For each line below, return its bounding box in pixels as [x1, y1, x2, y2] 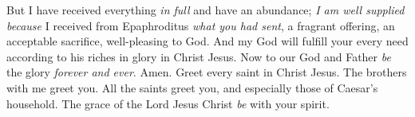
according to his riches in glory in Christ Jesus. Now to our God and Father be [6, 48, 391, 64]
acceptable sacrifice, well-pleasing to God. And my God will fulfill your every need [6, 33, 409, 49]
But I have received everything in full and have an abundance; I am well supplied [6, 2, 405, 18]
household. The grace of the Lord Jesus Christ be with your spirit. [6, 95, 330, 111]
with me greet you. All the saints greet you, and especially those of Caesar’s [6, 79, 378, 96]
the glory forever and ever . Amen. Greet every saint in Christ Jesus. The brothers [6, 64, 407, 80]
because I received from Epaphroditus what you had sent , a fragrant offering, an [6, 17, 395, 33]
